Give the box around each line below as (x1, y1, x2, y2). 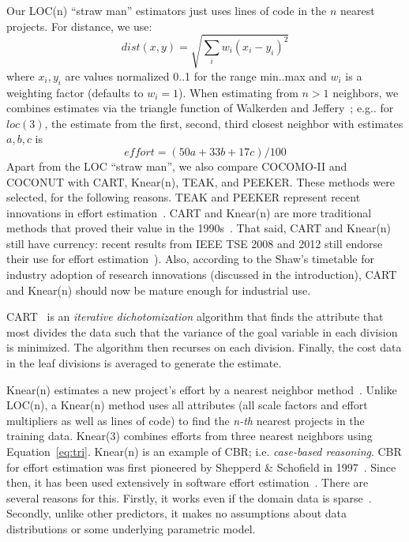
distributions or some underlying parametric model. (6, 520, 256, 536)
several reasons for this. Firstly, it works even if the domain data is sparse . (6, 489, 372, 506)
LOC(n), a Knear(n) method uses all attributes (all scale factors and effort (6, 397, 368, 413)
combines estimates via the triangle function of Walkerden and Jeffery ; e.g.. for (6, 100, 394, 116)
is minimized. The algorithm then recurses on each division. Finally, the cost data (6, 339, 402, 356)
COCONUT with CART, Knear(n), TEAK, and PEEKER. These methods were (6, 173, 395, 190)
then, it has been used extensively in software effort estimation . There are (6, 474, 369, 491)
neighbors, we (332, 84, 399, 100)
